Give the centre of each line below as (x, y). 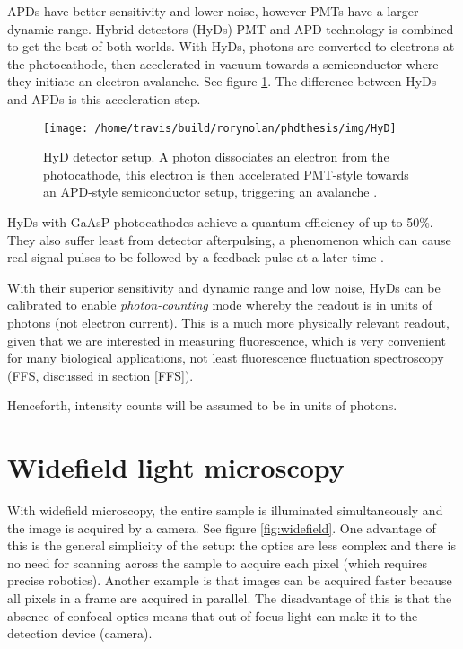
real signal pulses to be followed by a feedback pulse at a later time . (196, 257)
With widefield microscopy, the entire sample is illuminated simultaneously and (225, 510)
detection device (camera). (80, 633)
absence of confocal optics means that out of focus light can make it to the (213, 615)
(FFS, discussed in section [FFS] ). (100, 375)
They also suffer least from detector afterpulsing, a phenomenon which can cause (229, 239)
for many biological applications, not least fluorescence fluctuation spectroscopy (226, 358)
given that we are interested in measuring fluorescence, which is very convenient (227, 340)
